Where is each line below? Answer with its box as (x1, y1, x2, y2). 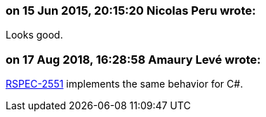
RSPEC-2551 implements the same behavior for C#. (6, 78, 244, 90)
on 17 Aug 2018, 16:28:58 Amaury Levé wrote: (6, 52, 261, 67)
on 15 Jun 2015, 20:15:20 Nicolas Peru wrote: (6, 4, 256, 18)
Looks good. (6, 29, 63, 41)
